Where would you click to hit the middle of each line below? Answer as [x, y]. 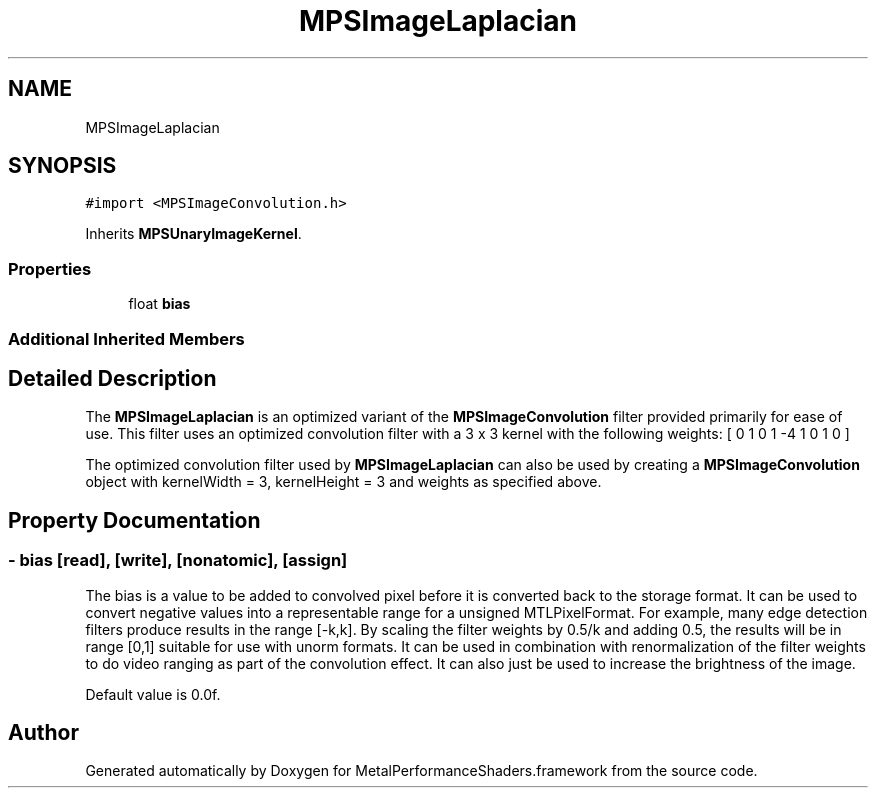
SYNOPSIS [62, 166]
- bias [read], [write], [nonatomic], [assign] [178, 560]
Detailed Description [112, 378]
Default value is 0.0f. [153, 694]
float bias [159, 304]
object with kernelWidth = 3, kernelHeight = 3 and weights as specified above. [343, 482]
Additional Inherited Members [126, 338]
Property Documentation [134, 520]
